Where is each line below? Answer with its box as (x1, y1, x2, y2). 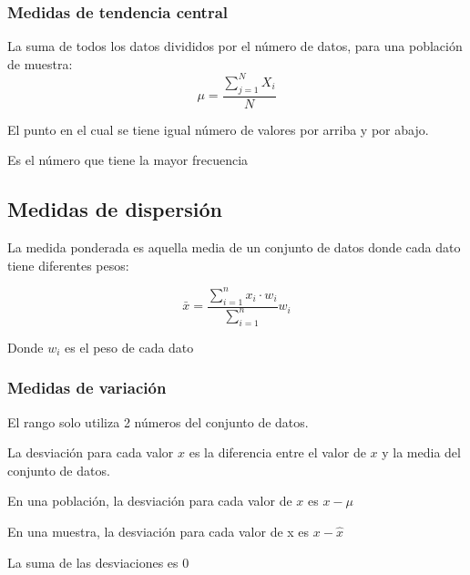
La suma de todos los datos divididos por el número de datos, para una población (7, 36, 463, 56)
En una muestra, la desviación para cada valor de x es (7, 521, 310, 540)
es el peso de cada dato (65, 337, 194, 356)
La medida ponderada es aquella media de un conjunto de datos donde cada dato (7, 238, 461, 257)
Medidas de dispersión (7, 195, 222, 223)
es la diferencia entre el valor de (189, 443, 366, 462)
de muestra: (7, 54, 73, 73)
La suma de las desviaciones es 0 (7, 552, 189, 571)
